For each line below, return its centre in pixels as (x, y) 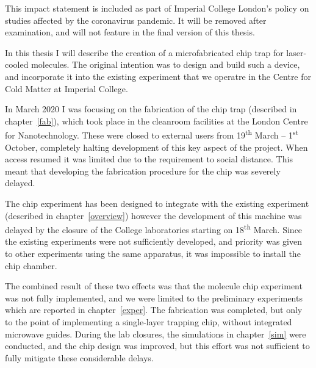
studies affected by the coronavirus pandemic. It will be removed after (136, 20)
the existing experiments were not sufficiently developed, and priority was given (153, 241)
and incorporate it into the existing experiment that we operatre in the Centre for (158, 76)
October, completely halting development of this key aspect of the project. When (156, 147)
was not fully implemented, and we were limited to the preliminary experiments (154, 298)
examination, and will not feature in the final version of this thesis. (130, 32)
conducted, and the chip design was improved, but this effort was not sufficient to (157, 346)
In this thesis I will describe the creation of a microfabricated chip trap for (144, 52)
